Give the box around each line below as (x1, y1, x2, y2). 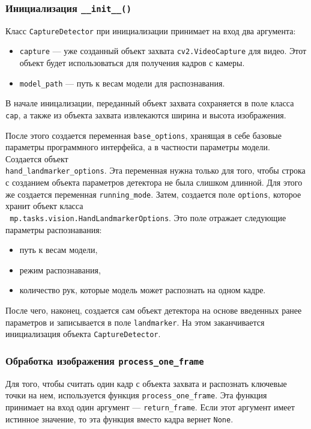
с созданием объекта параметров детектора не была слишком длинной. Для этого (5, 176, 303, 189)
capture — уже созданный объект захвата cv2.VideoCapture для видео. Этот (19, 44, 307, 57)
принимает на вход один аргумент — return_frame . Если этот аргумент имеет (5, 400, 295, 413)
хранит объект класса (5, 199, 83, 212)
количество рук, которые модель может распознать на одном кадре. (19, 284, 266, 296)
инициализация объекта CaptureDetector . (5, 327, 161, 340)
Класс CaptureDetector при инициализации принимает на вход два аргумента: (5, 24, 296, 37)
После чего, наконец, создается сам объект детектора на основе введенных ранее (5, 303, 302, 316)
